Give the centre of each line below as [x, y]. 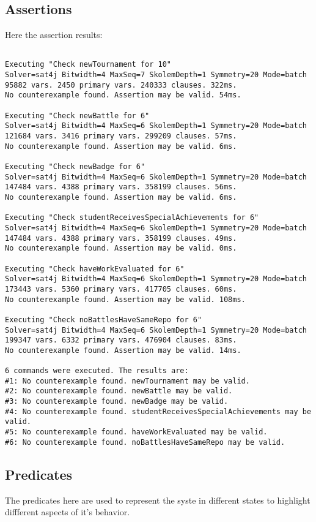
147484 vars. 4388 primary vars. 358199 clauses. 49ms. [121, 238]
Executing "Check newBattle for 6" [77, 115]
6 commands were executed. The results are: [97, 371]
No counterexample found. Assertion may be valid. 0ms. [121, 248]
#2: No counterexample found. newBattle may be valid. [119, 391]
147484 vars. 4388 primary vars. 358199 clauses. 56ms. [121, 187]
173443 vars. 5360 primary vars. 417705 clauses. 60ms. [121, 289]
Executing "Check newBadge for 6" [75, 167]
